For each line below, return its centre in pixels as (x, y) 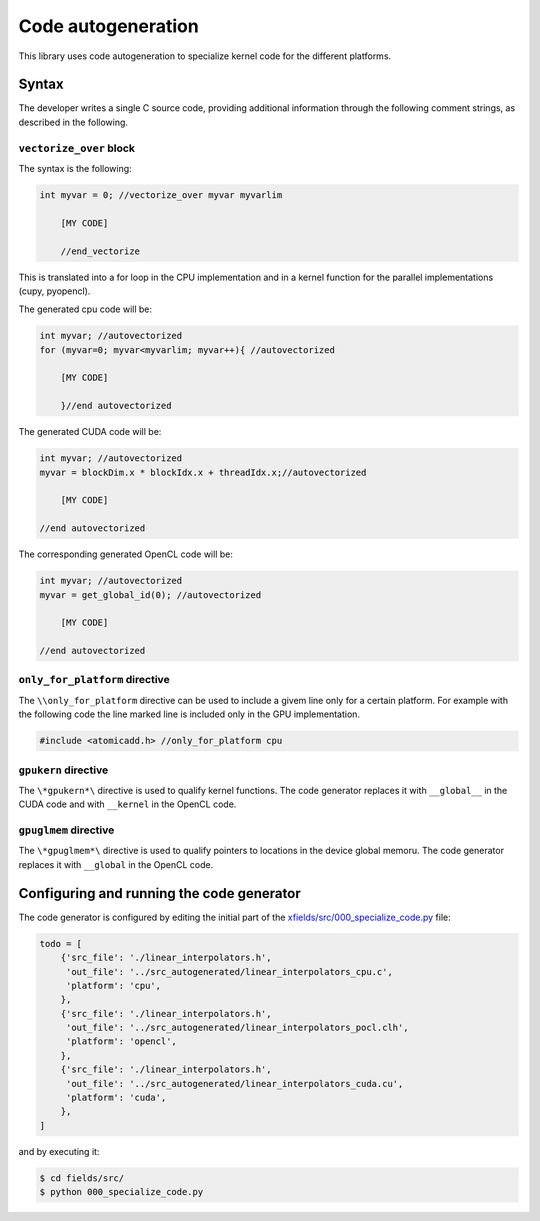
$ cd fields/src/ (82, 1178)
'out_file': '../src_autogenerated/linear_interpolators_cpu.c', (229, 971)
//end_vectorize (100, 251)
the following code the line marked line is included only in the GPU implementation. (189, 714)
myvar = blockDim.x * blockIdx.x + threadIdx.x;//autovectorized (203, 472)
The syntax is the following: (75, 168)
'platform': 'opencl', (121, 1041)
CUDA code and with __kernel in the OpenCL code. (127, 804)
